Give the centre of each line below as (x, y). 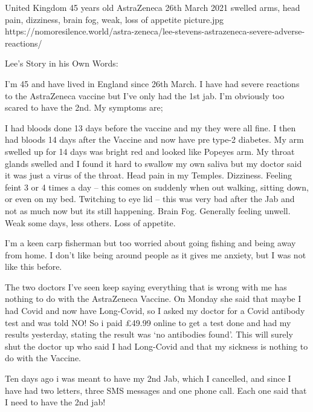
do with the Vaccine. (43, 358)
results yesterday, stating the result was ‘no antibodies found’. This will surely (149, 334)
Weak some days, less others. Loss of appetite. (90, 222)
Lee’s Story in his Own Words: (62, 63)
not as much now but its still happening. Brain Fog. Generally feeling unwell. (148, 210)
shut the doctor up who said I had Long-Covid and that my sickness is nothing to (156, 346)
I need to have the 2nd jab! (55, 402)
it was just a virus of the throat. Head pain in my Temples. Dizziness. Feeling (148, 175)
